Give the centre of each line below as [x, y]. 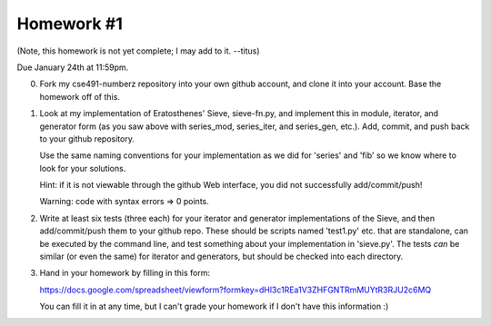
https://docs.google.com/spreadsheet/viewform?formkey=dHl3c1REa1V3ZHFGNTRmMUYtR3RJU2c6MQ [235, 290]
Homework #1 [70, 24]
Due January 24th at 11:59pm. [73, 67]
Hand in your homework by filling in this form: [125, 273]
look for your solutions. [83, 168]
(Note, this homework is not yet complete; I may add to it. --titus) [138, 51]
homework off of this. [80, 96]
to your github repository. [87, 138]
